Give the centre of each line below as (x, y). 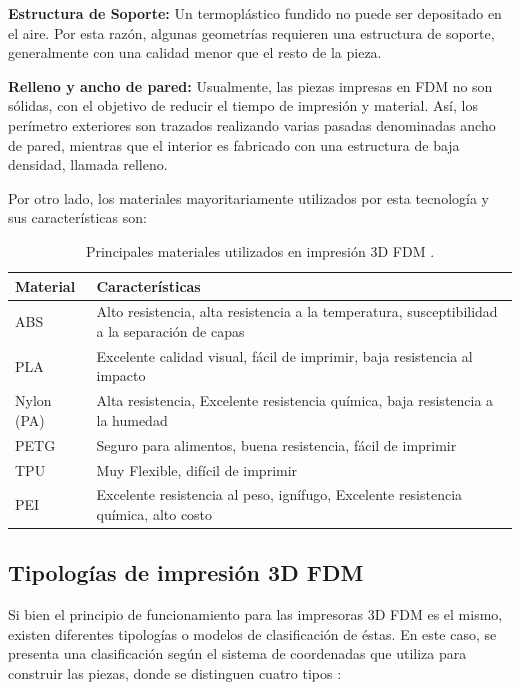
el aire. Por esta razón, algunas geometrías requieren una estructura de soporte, (251, 32)
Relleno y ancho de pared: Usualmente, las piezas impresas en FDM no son (250, 85)
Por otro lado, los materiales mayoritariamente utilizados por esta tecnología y (248, 197)
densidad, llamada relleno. (88, 164)
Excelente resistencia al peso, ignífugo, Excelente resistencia (279, 494)
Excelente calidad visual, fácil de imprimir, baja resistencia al (284, 355)
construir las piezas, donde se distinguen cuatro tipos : (175, 673)
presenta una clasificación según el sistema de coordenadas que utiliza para (237, 653)
